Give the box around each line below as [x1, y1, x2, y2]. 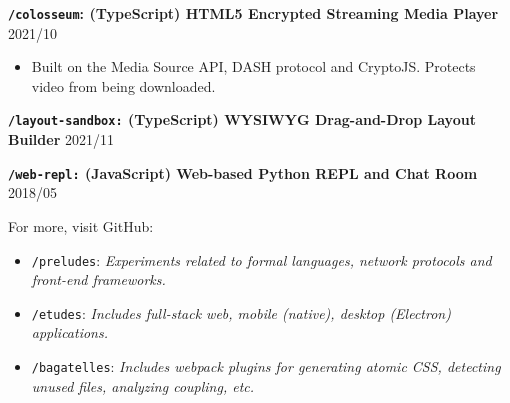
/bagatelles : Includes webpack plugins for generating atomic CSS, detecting [31, 356, 501, 377]
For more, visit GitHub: [8, 215, 154, 236]
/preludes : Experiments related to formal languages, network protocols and [31, 249, 492, 270]
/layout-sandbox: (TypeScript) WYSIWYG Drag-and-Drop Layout [8, 109, 476, 130]
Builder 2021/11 [8, 129, 114, 150]
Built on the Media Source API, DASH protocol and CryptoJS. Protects [31, 56, 476, 77]
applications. [31, 322, 109, 343]
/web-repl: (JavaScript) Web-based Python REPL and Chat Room [8, 162, 478, 183]
